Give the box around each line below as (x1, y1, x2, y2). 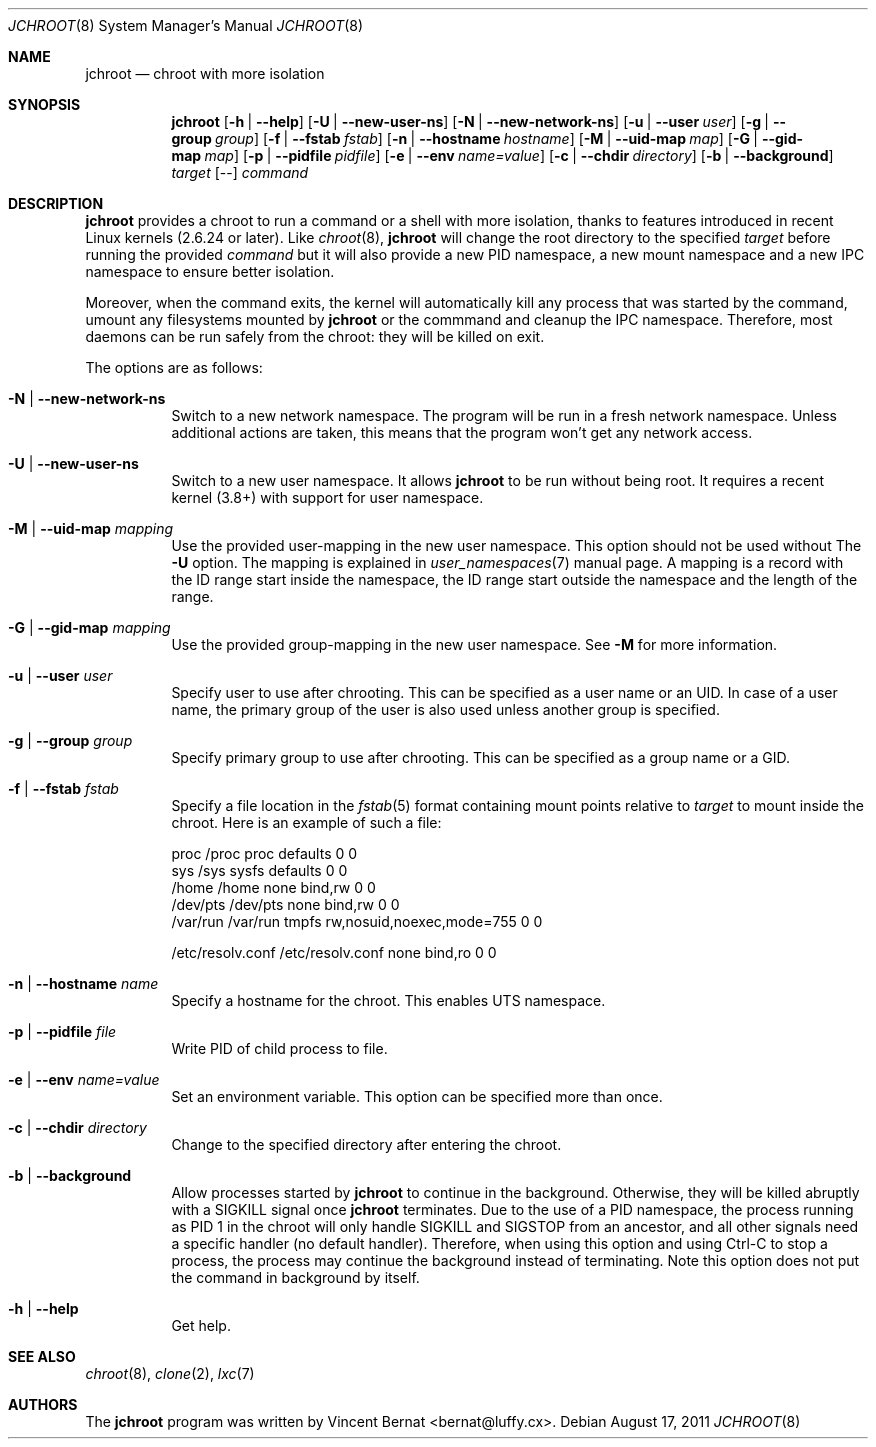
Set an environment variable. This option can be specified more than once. (171, 1088, 663, 1105)
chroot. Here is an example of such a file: (171, 814, 442, 831)
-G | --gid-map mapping (8, 619, 171, 636)
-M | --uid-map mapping (8, 520, 174, 537)
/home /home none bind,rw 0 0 (171, 879, 376, 896)
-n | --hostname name (8, 975, 159, 992)
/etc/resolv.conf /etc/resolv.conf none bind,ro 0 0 (171, 944, 497, 961)
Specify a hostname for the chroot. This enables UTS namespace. (171, 992, 606, 1009)
